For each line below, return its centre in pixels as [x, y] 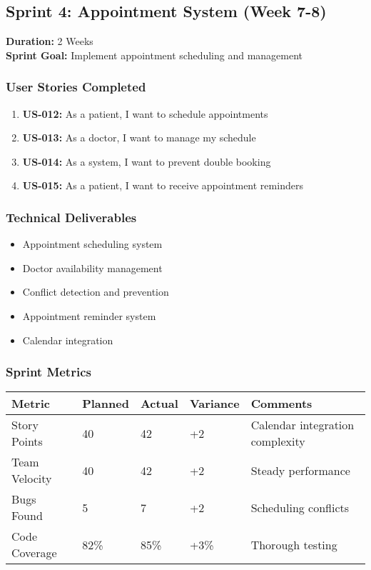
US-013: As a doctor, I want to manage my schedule [139, 137]
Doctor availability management [92, 267]
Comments [281, 404]
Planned [106, 404]
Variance [214, 404]
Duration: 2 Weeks [50, 41]
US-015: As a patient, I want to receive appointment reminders [163, 185]
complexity [278, 441]
